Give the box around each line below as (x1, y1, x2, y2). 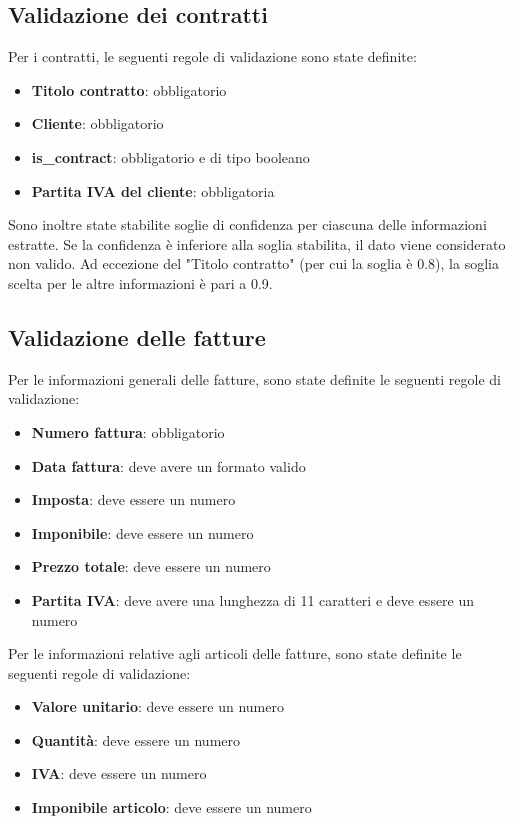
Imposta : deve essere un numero (31, 489, 236, 510)
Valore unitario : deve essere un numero (31, 696, 284, 717)
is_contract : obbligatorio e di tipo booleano (31, 146, 310, 167)
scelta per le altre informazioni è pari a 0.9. (8, 272, 273, 293)
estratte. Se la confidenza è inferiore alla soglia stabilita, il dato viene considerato (8, 233, 506, 254)
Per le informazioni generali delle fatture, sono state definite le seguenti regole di (8, 368, 501, 389)
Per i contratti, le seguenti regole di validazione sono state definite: (8, 46, 417, 67)
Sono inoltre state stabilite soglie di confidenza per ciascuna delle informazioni (8, 214, 487, 235)
